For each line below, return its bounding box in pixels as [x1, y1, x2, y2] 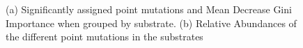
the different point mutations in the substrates [6, 29, 203, 44]
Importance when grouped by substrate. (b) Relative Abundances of [6, 15, 297, 30]
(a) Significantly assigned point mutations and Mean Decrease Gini [6, 2, 292, 16]
